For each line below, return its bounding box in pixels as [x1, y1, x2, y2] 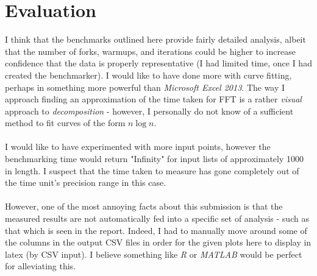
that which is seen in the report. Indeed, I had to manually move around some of [5, 224, 307, 236]
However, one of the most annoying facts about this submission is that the [5, 200, 283, 213]
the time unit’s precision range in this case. [5, 176, 166, 189]
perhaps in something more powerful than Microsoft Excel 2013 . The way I [5, 80, 285, 93]
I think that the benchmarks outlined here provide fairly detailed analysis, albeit [5, 33, 306, 46]
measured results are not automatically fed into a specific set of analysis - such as [5, 212, 309, 225]
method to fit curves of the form [5, 116, 126, 129]
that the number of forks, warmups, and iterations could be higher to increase [5, 44, 296, 57]
